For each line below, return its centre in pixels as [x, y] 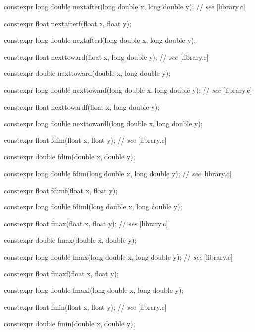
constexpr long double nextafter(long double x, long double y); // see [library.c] [125, 6]
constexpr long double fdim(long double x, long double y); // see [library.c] [118, 173]
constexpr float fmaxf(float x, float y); [61, 273]
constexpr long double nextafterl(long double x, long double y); [100, 40]
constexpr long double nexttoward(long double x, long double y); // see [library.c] [128, 90]
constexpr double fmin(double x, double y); [70, 323]
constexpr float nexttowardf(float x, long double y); [82, 106]
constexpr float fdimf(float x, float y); [61, 190]
